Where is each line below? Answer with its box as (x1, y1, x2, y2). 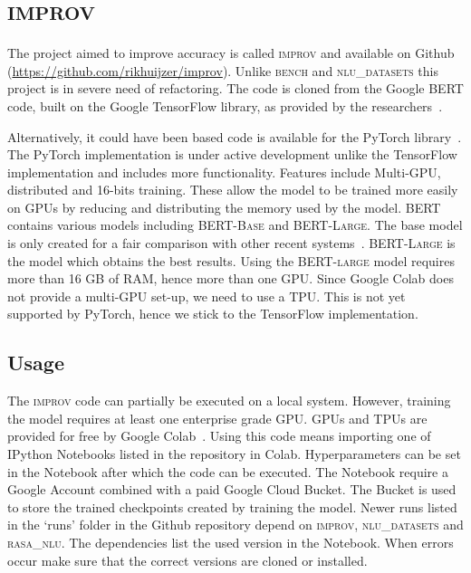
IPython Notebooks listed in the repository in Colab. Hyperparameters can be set (7, 444, 461, 463)
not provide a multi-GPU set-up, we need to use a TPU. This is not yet (7, 286, 406, 305)
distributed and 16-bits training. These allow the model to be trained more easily (7, 180, 458, 199)
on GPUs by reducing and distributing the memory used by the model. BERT (7, 197, 441, 216)
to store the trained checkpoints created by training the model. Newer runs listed (7, 497, 457, 516)
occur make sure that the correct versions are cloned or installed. (7, 550, 368, 569)
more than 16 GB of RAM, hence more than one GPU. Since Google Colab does (7, 269, 454, 288)
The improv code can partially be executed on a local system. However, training (7, 391, 451, 410)
